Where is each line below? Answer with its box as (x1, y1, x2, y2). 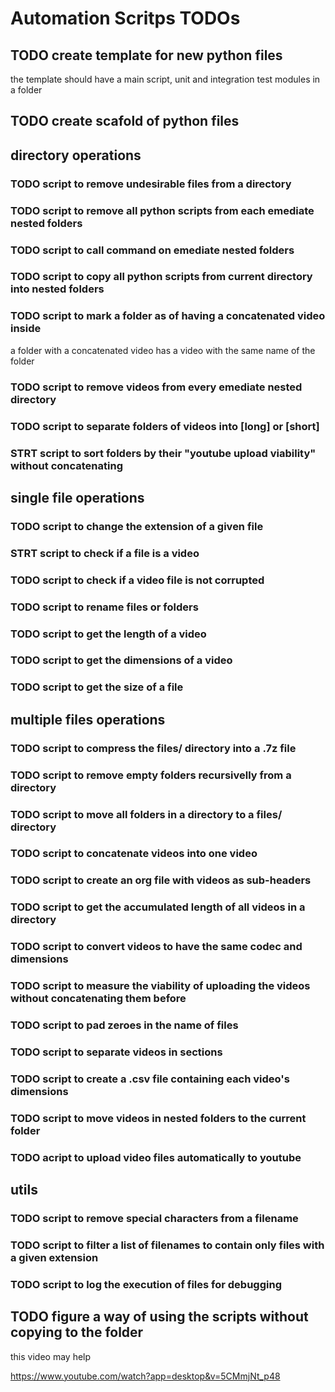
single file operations (10, 489, 145, 506)
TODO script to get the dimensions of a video (10, 653, 233, 667)
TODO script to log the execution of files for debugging (10, 1277, 282, 1291)
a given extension (10, 1250, 99, 1264)
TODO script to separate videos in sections (10, 1045, 223, 1059)
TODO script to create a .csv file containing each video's (10, 1072, 290, 1086)
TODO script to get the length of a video (10, 627, 207, 641)
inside (10, 322, 42, 336)
